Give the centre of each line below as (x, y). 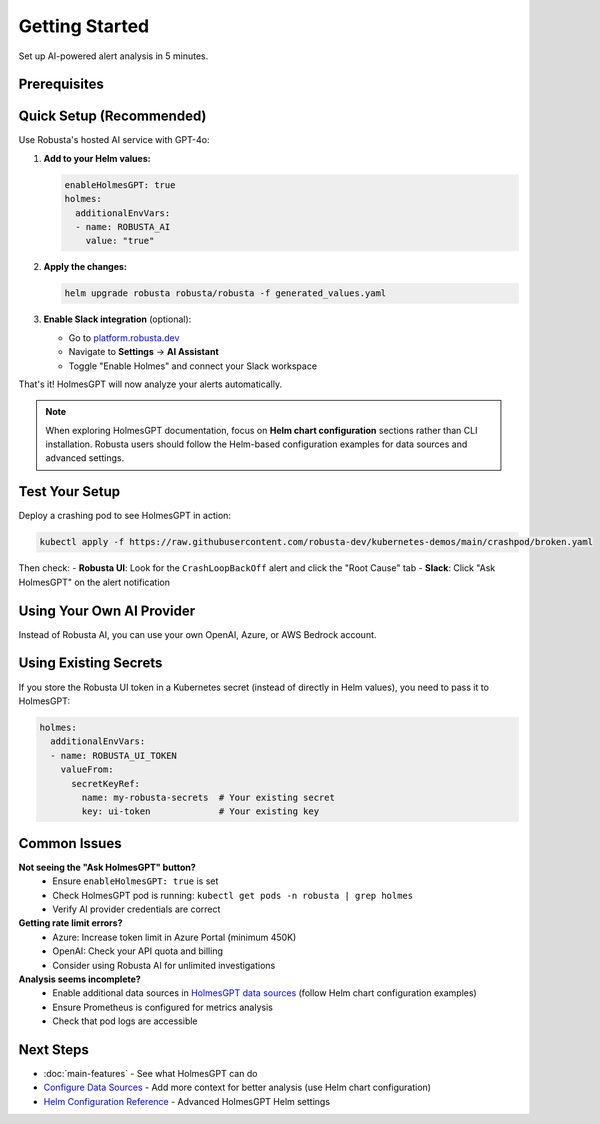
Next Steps (53, 1049)
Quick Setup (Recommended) (112, 116)
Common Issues (70, 843)
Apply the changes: (85, 267)
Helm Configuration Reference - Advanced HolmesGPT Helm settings (186, 1101)
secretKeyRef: (105, 783)
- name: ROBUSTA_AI (123, 227)
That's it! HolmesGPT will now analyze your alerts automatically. (150, 384)
